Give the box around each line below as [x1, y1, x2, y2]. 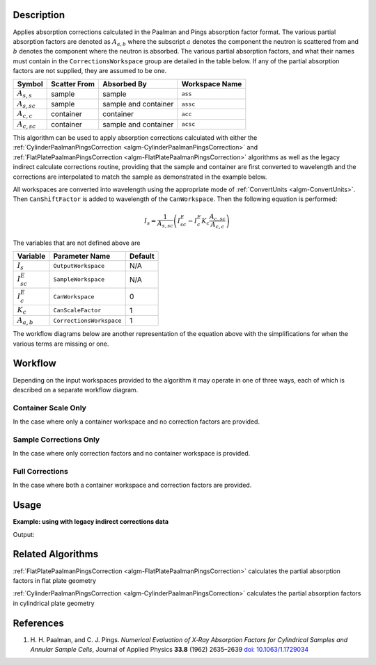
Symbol [17, 79, 43, 89]
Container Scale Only [13, 403, 87, 412]
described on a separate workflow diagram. [13, 385, 139, 394]
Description [13, 9, 65, 21]
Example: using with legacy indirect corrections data [13, 518, 169, 526]
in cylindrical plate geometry [13, 599, 95, 607]
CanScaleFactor [53, 307, 102, 314]
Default [129, 251, 155, 261]
